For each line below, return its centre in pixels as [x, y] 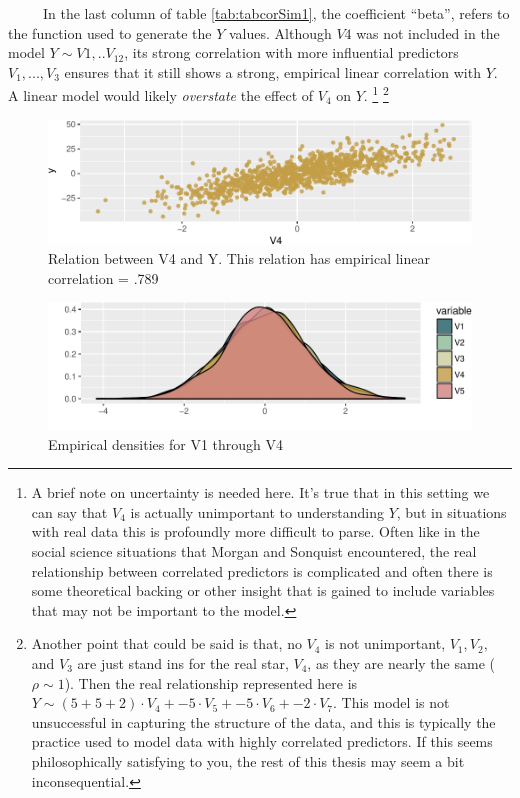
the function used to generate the [110, 32]
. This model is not [391, 702]
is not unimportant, [385, 643]
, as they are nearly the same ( [401, 662]
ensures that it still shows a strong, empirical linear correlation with [272, 71]
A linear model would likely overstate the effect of [161, 95]
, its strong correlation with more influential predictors [291, 52]
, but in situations [451, 511]
